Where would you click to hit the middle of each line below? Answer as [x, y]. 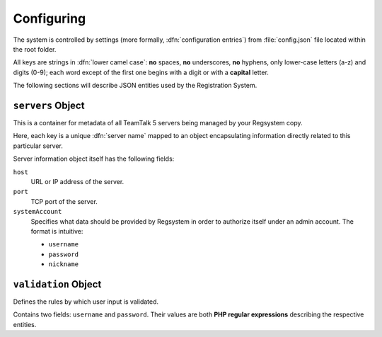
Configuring [50, 18]
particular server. [38, 146]
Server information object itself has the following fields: [94, 159]
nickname [64, 264]
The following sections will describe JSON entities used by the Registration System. [135, 86]
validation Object [57, 284]
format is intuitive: [57, 231]
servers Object [49, 105]
